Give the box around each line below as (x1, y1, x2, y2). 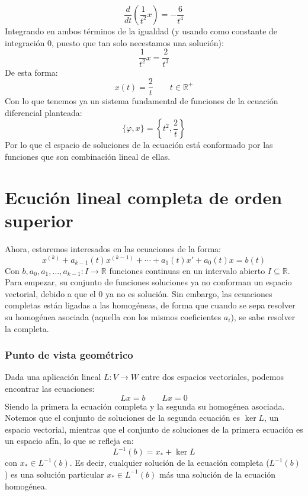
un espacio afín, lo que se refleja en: (5, 434, 134, 447)
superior (5, 208, 73, 232)
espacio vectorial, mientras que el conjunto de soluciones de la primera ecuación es (5, 423, 303, 435)
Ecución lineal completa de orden (5, 185, 283, 209)
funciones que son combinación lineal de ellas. (5, 150, 171, 163)
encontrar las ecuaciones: (5, 382, 95, 394)
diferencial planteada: (5, 106, 82, 118)
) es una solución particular (5, 468, 104, 480)
